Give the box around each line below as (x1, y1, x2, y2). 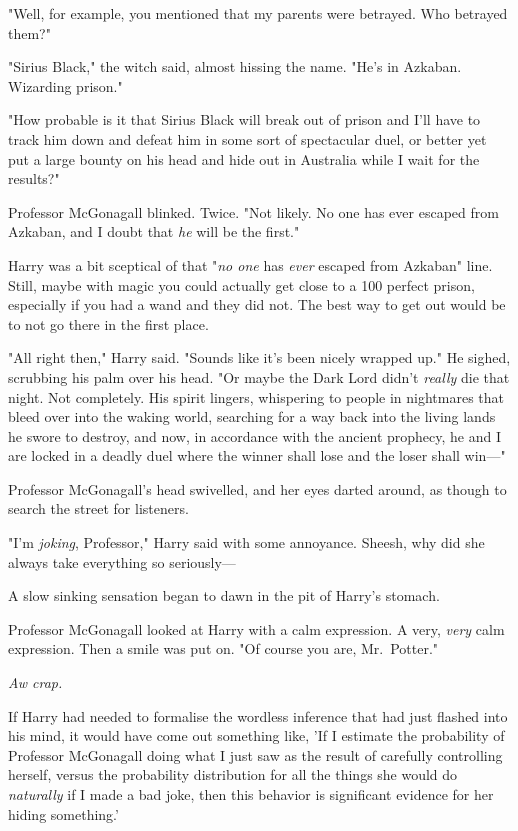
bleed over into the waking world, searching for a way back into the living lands (8, 406, 496, 427)
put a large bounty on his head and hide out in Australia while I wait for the (8, 148, 480, 169)
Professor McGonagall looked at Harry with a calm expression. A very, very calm (8, 618, 505, 639)
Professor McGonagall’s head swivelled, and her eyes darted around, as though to (8, 478, 507, 499)
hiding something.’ (8, 803, 119, 824)
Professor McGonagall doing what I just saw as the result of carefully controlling (8, 744, 503, 765)
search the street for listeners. (8, 498, 189, 519)
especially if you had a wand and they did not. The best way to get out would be (8, 294, 506, 315)
